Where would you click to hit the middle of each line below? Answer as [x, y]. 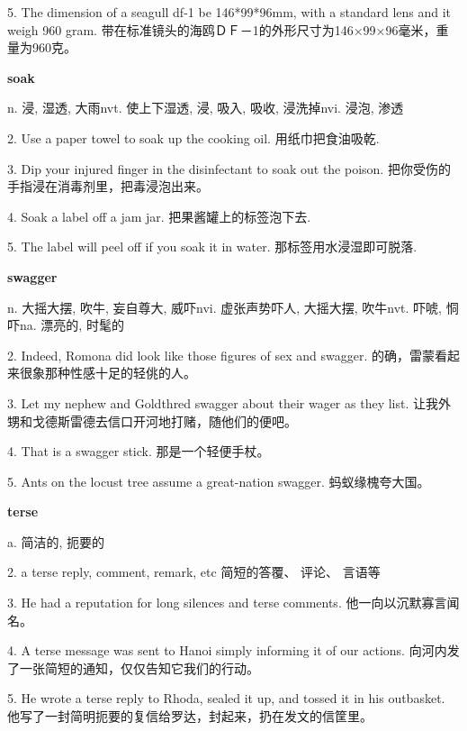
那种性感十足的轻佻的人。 [120, 373]
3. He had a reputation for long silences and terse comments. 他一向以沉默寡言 [227, 603]
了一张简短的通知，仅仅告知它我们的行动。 [133, 667]
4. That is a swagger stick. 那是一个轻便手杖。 [139, 451]
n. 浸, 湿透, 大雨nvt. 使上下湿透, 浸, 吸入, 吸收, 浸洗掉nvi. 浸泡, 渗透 [206, 108]
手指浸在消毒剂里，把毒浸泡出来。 [108, 186]
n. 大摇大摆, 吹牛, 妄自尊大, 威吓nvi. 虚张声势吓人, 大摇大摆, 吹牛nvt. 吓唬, [225, 307]
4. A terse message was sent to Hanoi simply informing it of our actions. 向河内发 [233, 650]
